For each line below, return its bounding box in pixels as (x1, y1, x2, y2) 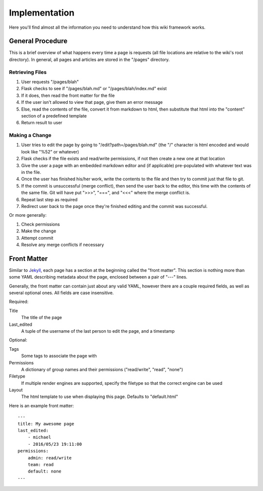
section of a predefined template (21, 113, 87, 119)
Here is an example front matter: (9, 402, 74, 409)
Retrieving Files (9, 69, 47, 76)
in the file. (21, 170, 41, 175)
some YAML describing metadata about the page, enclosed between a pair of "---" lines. (9, 274, 188, 280)
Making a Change (9, 132, 52, 139)
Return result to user (21, 120, 63, 126)
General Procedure (9, 37, 68, 45)
